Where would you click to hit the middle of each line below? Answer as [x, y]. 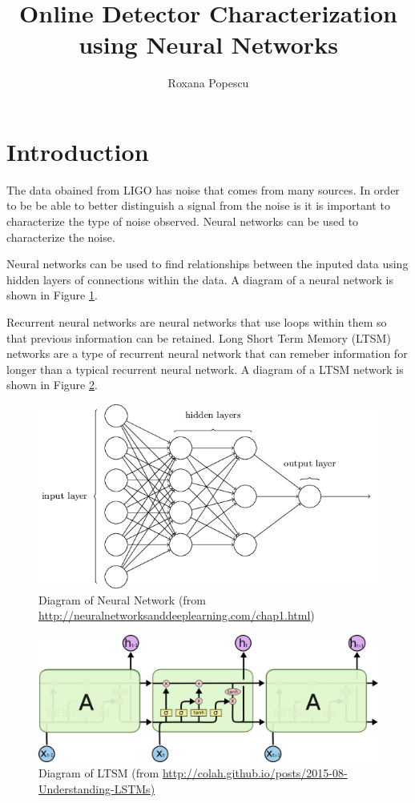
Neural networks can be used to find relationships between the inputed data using [207, 264]
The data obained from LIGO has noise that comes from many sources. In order [203, 189]
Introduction [78, 151]
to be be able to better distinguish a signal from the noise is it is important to [198, 205]
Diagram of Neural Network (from [122, 599]
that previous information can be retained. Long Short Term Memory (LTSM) [199, 337]
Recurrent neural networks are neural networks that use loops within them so [197, 322]
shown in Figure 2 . [52, 385]
